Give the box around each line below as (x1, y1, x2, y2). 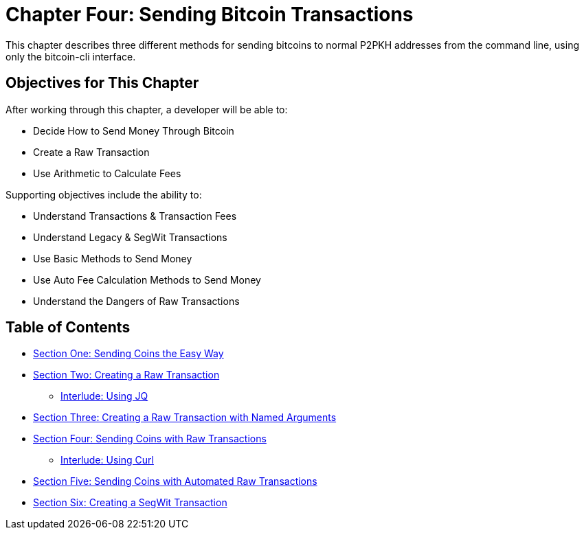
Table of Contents (5, 319, 131, 337)
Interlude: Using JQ (60, 390, 148, 402)
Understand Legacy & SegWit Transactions (33, 231, 227, 243)
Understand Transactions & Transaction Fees (33, 209, 237, 222)
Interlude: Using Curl (60, 454, 154, 466)
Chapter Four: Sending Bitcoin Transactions (5, 3, 414, 26)
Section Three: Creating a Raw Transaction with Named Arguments (33, 411, 337, 424)
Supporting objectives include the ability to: (5, 188, 202, 201)
